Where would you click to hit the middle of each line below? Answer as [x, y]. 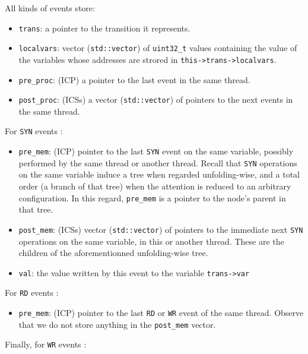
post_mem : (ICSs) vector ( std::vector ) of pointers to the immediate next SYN [161, 229]
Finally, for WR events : [46, 344]
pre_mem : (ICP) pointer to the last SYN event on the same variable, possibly [156, 151]
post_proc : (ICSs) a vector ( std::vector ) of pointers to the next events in [156, 99]
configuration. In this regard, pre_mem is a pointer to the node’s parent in [152, 197]
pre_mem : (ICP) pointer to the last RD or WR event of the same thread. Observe [161, 313]
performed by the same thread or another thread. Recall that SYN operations [158, 162]
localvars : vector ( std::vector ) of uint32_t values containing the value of [158, 48]
